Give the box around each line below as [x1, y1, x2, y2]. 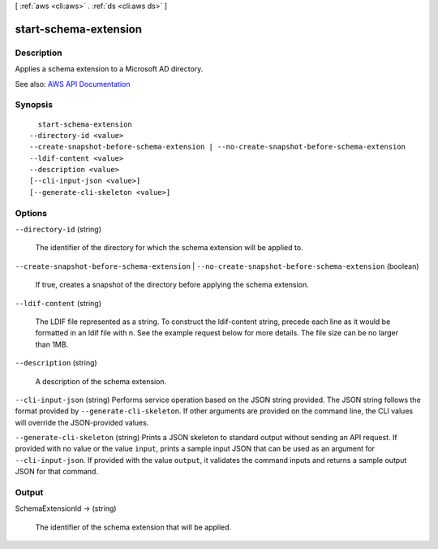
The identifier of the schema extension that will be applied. [35, 522, 232, 532]
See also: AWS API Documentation [15, 79, 131, 89]
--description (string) [15, 358, 97, 368]
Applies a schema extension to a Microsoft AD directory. [15, 64, 204, 74]
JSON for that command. [15, 467, 99, 477]
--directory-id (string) [15, 224, 101, 234]
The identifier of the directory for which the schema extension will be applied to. [35, 243, 303, 253]
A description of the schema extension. [35, 376, 167, 386]
